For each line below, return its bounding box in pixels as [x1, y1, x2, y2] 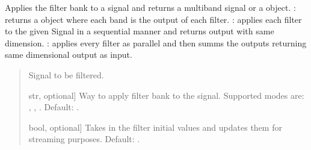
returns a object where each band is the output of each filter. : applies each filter [5, 13, 302, 25]
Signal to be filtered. [28, 68, 104, 81]
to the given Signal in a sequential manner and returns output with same [5, 25, 274, 37]
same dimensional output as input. [5, 48, 132, 61]
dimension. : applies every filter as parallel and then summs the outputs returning [5, 36, 307, 49]
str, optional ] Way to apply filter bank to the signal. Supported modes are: [28, 89, 304, 101]
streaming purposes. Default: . [28, 133, 140, 145]
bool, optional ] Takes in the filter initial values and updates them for [28, 120, 282, 133]
